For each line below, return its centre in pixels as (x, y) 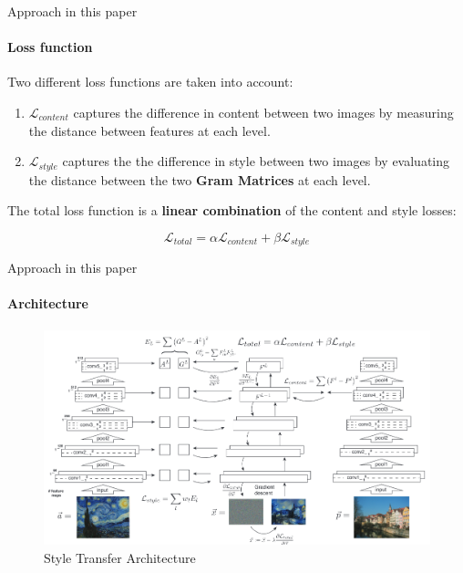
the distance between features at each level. (149, 130)
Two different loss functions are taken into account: (150, 82)
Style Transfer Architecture (120, 557)
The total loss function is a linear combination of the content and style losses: (232, 210)
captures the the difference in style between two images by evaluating (256, 161)
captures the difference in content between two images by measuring (263, 112)
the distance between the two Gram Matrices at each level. (200, 179)
